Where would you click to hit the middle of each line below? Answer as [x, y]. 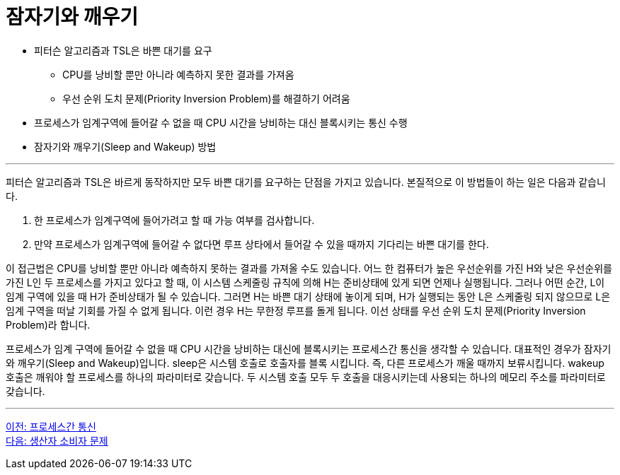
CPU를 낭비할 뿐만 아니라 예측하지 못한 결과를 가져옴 [178, 74]
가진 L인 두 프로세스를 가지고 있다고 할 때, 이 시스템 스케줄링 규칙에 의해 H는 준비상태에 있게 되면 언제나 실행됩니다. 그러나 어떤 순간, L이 [305, 282]
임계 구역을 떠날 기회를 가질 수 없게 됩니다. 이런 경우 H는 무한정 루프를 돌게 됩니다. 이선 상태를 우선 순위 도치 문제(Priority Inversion [296, 310]
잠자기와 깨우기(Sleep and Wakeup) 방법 [125, 146]
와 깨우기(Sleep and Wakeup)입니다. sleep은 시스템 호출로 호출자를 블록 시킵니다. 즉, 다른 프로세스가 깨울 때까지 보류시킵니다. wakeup [305, 363]
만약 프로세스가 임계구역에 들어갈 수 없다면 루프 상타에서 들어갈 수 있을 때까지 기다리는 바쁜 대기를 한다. [262, 244]
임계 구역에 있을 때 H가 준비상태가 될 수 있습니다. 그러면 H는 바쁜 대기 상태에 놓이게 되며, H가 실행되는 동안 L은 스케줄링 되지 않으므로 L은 [308, 296]
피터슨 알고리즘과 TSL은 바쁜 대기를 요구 [123, 50]
